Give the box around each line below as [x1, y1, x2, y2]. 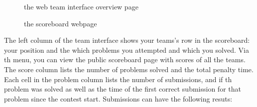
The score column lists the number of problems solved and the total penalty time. [4, 64, 254, 74]
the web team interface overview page [24, 1, 138, 11]
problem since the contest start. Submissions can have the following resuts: [4, 93, 233, 104]
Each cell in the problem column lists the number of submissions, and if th [4, 74, 232, 84]
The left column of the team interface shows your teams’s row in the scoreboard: [4, 35, 250, 45]
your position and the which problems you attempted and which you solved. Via [4, 44, 249, 55]
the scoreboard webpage [24, 18, 97, 28]
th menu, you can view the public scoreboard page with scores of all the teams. [4, 54, 246, 65]
